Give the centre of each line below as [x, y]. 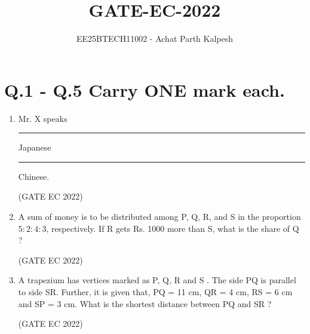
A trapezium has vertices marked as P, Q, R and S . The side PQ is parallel [157, 280]
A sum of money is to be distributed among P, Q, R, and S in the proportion [159, 217]
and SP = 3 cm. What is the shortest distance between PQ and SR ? [145, 303]
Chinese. [34, 176]
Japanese [35, 147]
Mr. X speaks [43, 118]
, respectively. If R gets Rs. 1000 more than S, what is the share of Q [173, 228]
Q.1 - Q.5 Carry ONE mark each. [145, 89]
